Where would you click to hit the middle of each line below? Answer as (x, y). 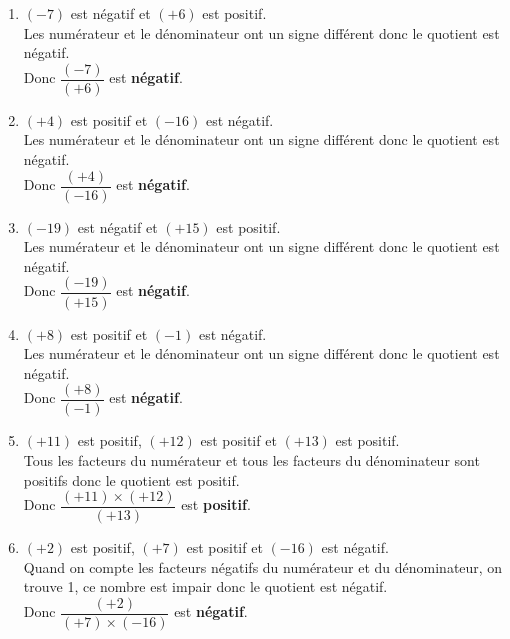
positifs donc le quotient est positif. (131, 479)
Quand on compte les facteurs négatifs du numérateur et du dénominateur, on (263, 566)
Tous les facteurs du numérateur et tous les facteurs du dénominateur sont (251, 459)
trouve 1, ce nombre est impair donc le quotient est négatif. (205, 586)
